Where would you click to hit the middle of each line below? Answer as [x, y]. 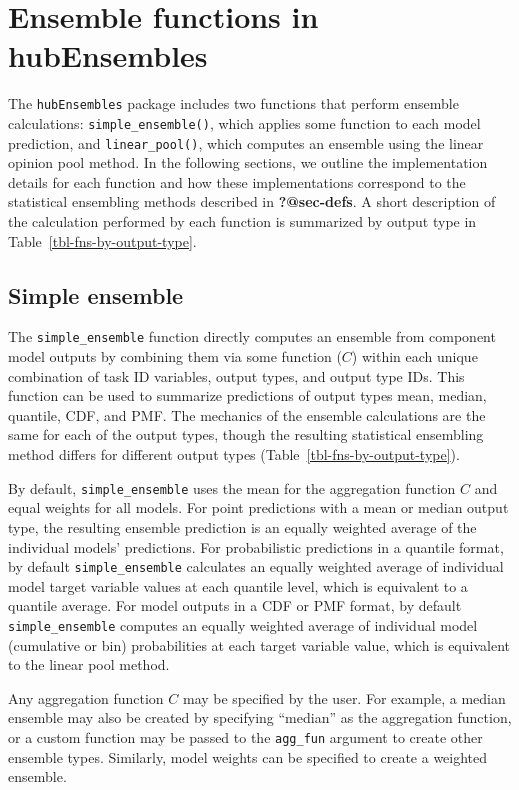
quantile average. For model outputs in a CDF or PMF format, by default [235, 605]
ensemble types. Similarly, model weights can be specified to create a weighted [248, 756]
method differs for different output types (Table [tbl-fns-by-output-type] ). [234, 454]
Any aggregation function [86, 697]
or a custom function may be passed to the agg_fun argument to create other [245, 736]
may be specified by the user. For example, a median [344, 697]
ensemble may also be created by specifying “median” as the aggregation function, [260, 717]
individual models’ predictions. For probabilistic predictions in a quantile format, [256, 546]
